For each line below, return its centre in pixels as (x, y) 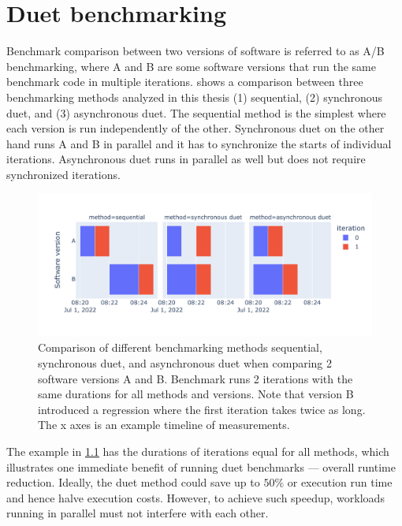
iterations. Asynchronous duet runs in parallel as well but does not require (186, 159)
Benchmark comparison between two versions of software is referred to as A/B (195, 51)
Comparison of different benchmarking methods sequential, (180, 347)
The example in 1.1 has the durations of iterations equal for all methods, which (198, 451)
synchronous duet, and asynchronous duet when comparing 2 (185, 363)
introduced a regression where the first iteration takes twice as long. (202, 409)
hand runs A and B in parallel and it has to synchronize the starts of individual (199, 143)
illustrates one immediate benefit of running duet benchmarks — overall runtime (201, 466)
